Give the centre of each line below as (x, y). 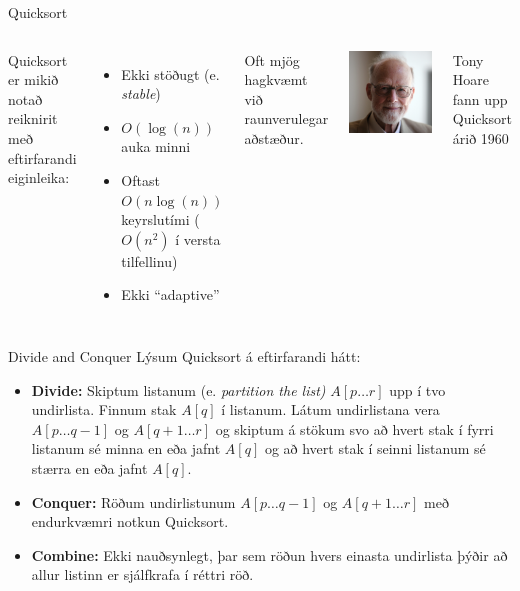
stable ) (141, 93)
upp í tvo (417, 389)
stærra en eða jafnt (89, 467)
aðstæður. (274, 137)
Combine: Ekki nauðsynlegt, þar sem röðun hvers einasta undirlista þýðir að (269, 554)
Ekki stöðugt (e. (170, 73)
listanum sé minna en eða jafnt (126, 448)
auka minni (156, 146)
